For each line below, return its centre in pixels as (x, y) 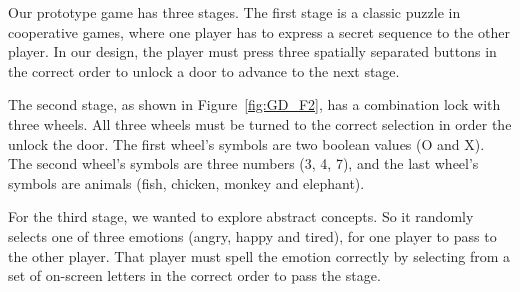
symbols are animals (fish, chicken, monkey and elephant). (186, 182)
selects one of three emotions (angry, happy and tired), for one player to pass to (252, 235)
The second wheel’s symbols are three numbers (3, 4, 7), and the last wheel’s (243, 163)
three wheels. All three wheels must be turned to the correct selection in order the (260, 123)
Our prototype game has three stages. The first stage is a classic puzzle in (234, 12)
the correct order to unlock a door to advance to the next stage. (204, 70)
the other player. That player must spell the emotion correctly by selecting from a (259, 255)
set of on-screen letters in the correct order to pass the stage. (194, 275)
